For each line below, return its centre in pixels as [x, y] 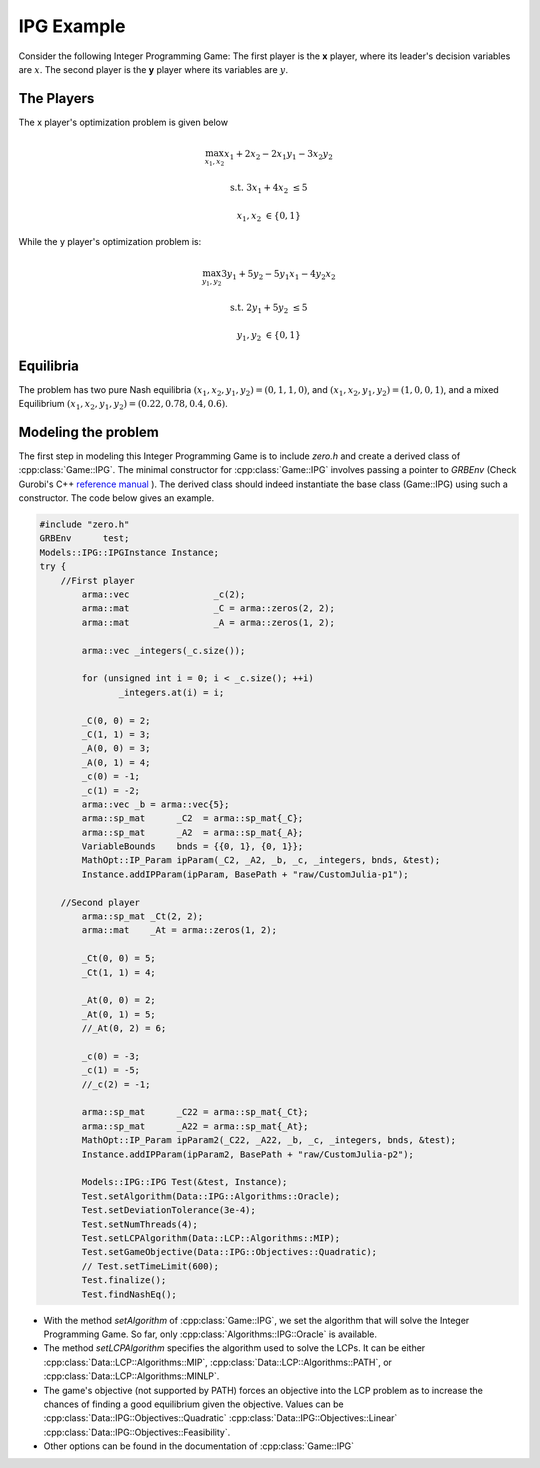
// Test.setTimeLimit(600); [150, 1266]
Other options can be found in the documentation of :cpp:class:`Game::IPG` [199, 1446]
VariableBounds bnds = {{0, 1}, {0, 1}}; [192, 846]
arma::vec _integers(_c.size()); [163, 650]
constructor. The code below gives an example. [116, 498]
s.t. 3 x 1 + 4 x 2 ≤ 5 [269, 189]
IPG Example [72, 26]
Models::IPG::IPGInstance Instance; [129, 552]
